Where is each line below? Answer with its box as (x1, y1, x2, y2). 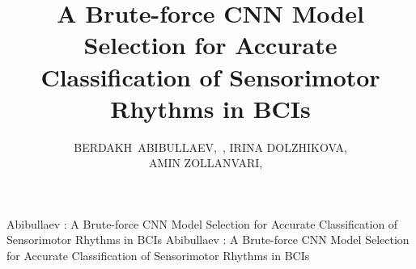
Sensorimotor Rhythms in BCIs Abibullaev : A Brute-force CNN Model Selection (6, 231, 410, 248)
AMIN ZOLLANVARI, (149, 154, 263, 171)
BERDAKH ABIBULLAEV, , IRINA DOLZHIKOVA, (74, 138, 347, 155)
